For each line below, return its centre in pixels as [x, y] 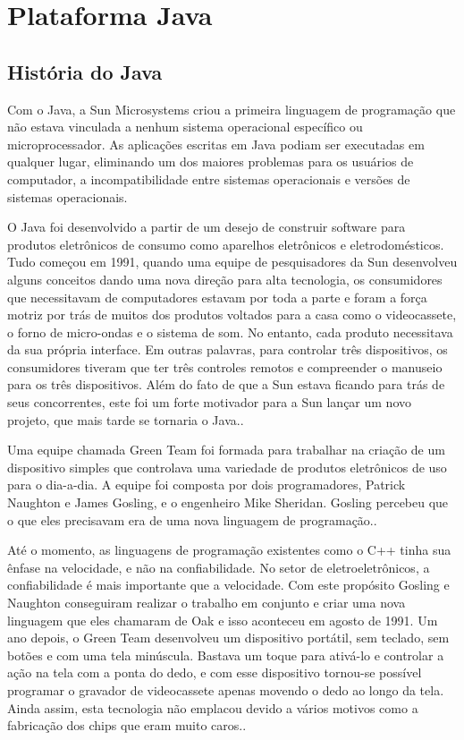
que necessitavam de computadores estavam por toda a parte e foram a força [217, 297]
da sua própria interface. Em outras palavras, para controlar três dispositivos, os [228, 349]
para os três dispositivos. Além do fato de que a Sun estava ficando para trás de [226, 384]
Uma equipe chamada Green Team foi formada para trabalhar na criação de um [226, 450]
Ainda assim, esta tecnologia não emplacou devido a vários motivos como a [213, 707]
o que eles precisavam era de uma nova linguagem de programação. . [192, 519]
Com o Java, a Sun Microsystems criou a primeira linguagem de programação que [232, 109]
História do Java [85, 71]
